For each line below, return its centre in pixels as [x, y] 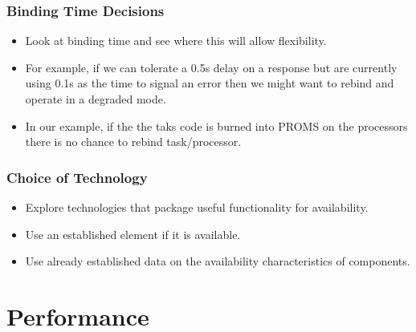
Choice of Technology [77, 177]
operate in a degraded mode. [96, 99]
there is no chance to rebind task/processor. [133, 142]
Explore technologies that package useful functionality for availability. [197, 207]
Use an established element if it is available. [133, 234]
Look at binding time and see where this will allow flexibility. [176, 40]
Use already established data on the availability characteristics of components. [218, 261]
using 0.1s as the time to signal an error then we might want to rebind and [210, 83]
